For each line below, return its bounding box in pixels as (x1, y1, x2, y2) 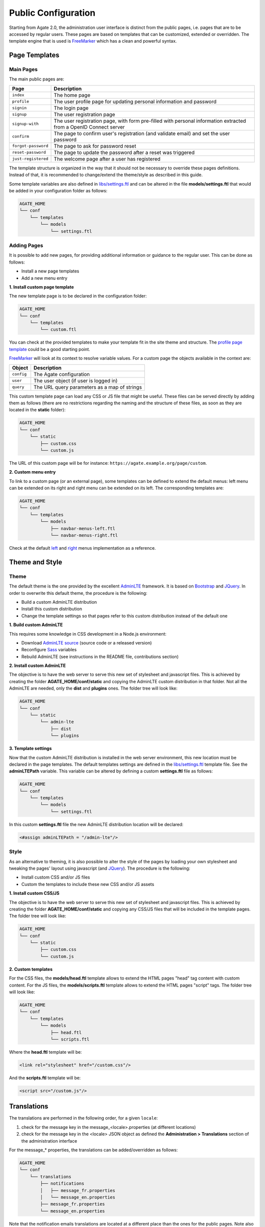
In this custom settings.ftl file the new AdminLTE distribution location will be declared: (9, 821, 184, 827)
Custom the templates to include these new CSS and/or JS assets (21, 881, 155, 887)
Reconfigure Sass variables (21, 647, 77, 653)
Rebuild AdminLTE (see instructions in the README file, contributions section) (21, 653, 179, 660)
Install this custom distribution (21, 606, 82, 612)
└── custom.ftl (40, 327, 77, 332)
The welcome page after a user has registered (53, 155, 160, 162)
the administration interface (21, 1138, 78, 1144)
